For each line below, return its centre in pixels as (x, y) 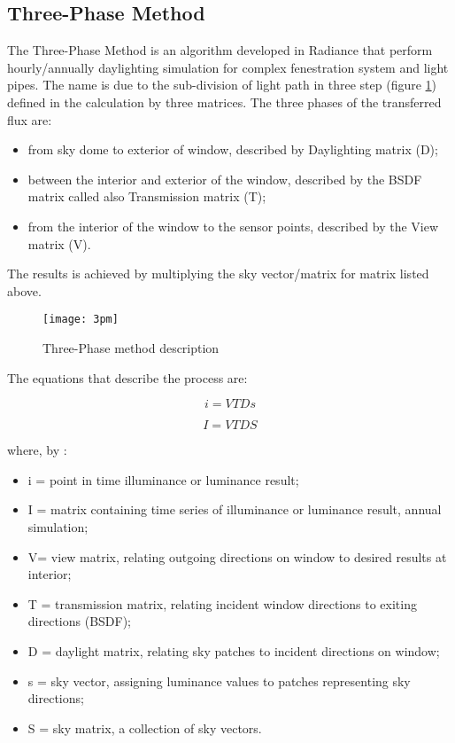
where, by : (37, 450)
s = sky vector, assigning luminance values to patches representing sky (219, 680)
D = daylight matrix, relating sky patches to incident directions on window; (234, 650)
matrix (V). (59, 243)
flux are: (30, 119)
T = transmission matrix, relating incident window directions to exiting (222, 603)
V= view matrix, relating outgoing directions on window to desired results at (237, 556)
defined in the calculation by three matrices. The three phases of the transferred (224, 102)
